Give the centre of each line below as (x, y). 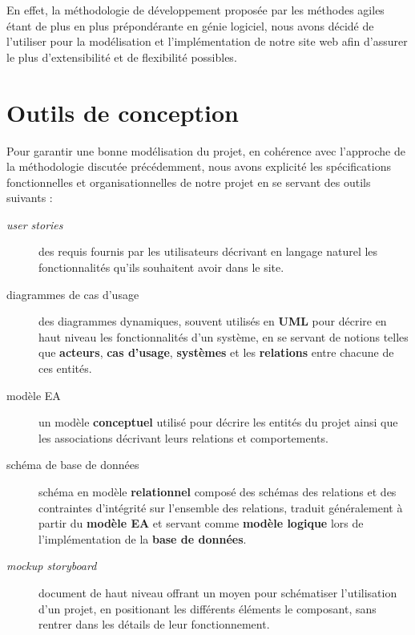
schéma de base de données (73, 465)
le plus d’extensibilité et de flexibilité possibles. (122, 57)
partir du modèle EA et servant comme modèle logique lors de (201, 523)
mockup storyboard (52, 566)
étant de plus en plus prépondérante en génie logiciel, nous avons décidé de (190, 25)
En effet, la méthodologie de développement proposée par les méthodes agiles (195, 10)
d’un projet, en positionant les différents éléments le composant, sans (207, 608)
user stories (35, 224)
